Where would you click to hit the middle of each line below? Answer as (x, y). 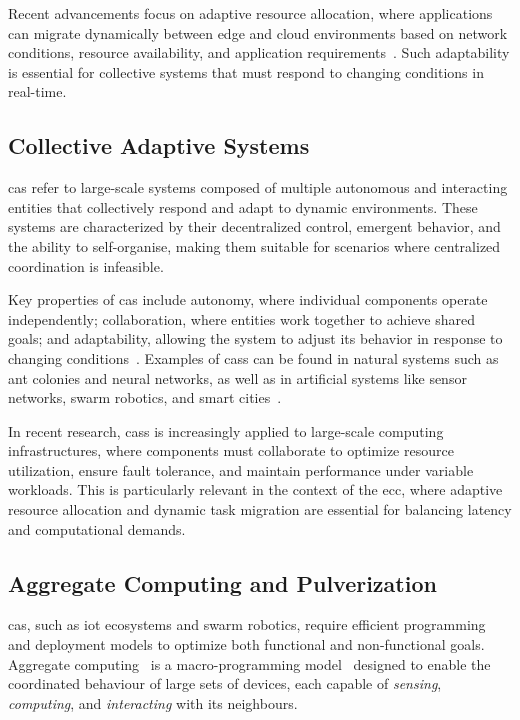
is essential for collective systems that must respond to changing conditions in (246, 71)
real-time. (37, 91)
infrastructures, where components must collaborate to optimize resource (231, 450)
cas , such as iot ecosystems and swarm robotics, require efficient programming (247, 624)
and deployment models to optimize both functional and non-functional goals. (246, 644)
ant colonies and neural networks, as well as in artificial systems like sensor (237, 377)
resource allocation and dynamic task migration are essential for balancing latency (260, 509)
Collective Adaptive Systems (159, 145)
